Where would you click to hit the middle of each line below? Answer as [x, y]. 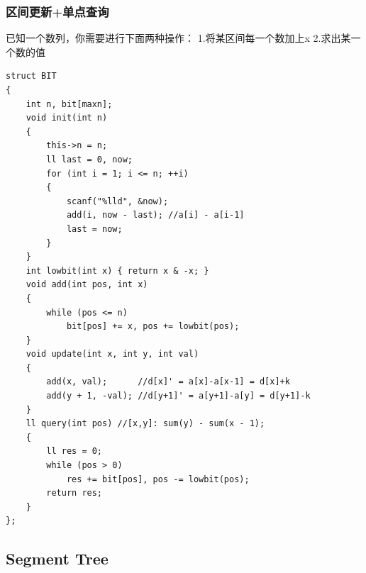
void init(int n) [67, 118]
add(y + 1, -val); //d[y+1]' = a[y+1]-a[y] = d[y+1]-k [178, 396]
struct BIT [31, 76]
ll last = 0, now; [89, 159]
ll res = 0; [74, 451]
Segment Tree [57, 558]
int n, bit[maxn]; [69, 104]
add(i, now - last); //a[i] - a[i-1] [155, 215]
